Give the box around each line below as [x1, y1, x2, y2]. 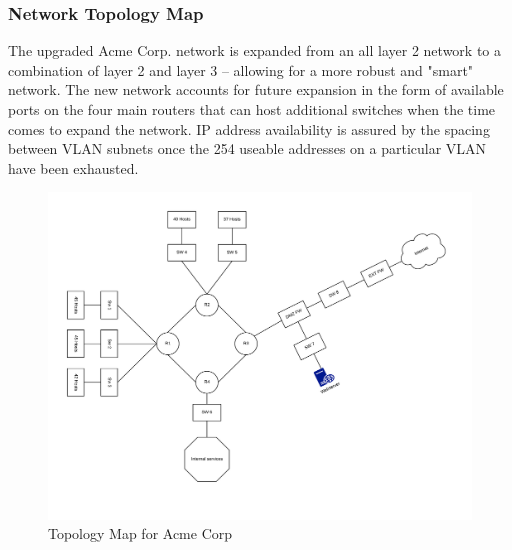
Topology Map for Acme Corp [48, 523, 233, 544]
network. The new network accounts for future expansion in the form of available [8, 79, 504, 100]
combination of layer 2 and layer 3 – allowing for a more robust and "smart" [8, 59, 474, 80]
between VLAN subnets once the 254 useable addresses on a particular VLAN [8, 138, 487, 159]
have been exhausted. [8, 157, 139, 178]
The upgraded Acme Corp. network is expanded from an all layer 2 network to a [8, 40, 502, 61]
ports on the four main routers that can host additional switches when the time [8, 99, 496, 119]
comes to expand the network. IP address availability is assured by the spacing [8, 118, 490, 139]
